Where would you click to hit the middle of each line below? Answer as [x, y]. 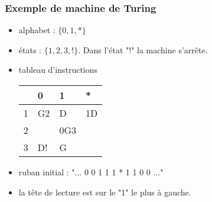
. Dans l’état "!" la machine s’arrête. [143, 49]
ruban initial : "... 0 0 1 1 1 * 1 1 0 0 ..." [91, 172]
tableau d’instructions [58, 70]
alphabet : [37, 30]
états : [30, 49]
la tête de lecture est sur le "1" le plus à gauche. [105, 192]
